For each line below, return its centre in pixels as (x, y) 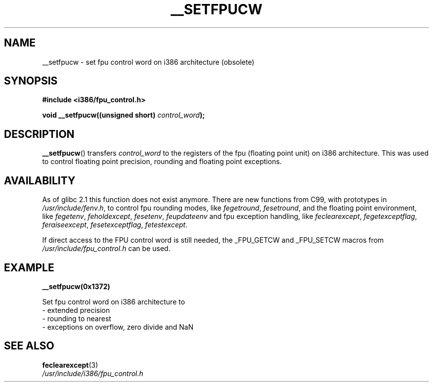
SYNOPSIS (31, 81)
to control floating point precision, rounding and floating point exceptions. (162, 162)
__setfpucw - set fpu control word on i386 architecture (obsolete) (148, 62)
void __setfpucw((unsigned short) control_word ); (124, 115)
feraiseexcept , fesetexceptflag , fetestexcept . (115, 225)
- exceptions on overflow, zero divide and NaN (118, 327)
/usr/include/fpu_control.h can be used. (106, 249)
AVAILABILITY (40, 180)
